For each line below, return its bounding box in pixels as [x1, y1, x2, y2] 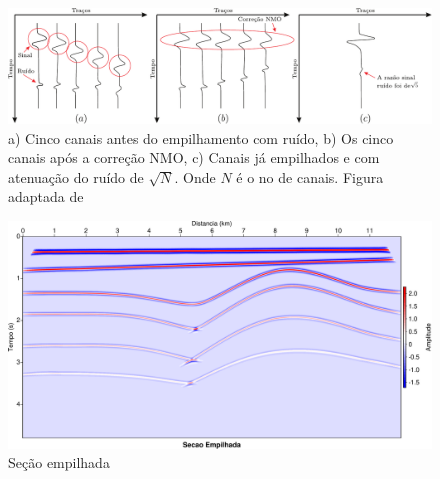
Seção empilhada [8, 452, 110, 473]
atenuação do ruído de [8, 166, 144, 187]
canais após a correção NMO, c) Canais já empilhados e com [8, 147, 380, 168]
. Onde [174, 166, 216, 187]
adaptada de [8, 186, 84, 207]
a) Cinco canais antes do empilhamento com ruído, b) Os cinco [8, 127, 394, 148]
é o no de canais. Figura [236, 166, 384, 187]
